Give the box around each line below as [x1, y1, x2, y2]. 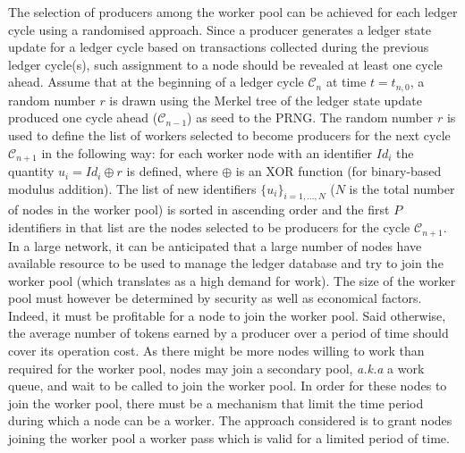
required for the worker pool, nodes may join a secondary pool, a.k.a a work [8, 358, 425, 377]
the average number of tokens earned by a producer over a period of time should [8, 323, 449, 342]
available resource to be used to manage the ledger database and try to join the [8, 254, 444, 273]
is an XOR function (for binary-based [235, 162, 442, 180]
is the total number [349, 179, 455, 197]
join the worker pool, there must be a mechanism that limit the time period [8, 393, 424, 412]
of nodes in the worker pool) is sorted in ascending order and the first [8, 200, 390, 219]
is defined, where [126, 162, 218, 180]
